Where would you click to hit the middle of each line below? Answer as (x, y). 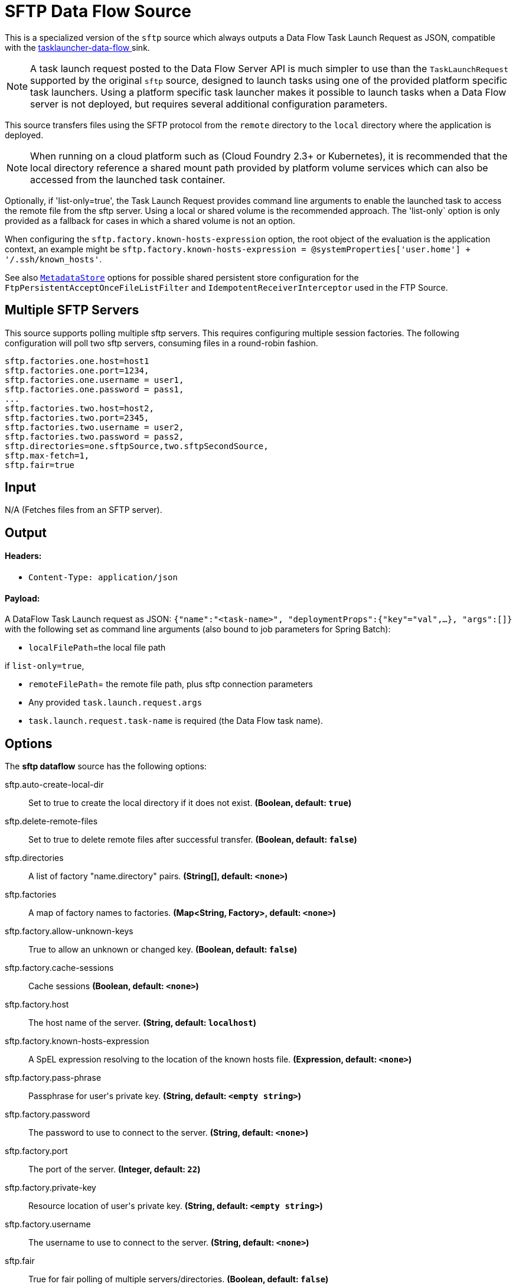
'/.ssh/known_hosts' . (53, 259)
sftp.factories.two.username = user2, (94, 427)
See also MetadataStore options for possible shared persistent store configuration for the (182, 277)
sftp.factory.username (48, 1224)
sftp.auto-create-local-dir (54, 785)
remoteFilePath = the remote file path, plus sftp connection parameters (171, 684)
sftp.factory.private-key (50, 1188)
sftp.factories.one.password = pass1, (94, 389)
